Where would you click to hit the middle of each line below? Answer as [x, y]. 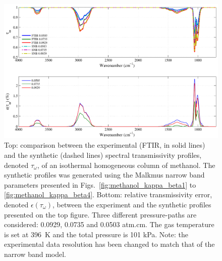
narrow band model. [35, 254]
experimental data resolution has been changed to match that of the [109, 244]
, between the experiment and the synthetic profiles [132, 204]
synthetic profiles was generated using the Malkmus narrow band [104, 175]
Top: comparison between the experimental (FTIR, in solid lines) [105, 145]
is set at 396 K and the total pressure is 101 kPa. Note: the [96, 234]
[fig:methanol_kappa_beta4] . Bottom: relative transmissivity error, [108, 194]
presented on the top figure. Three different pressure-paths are [100, 214]
